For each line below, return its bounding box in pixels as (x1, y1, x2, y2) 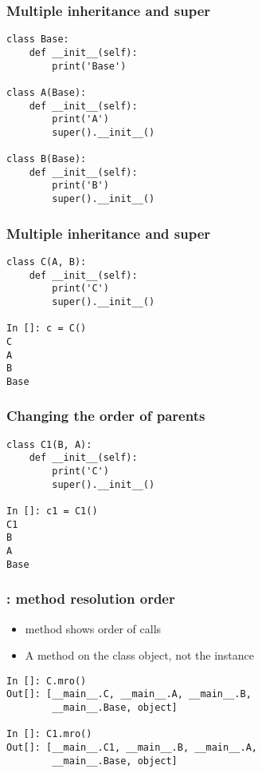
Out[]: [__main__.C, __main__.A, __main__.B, (6, 688, 252, 700)
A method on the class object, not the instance (25, 647, 255, 664)
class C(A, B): (6, 256, 87, 268)
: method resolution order (6, 589, 175, 608)
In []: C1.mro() (6, 728, 92, 740)
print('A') (52, 113, 109, 125)
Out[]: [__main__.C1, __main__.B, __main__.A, (6, 742, 257, 753)
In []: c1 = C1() (6, 505, 98, 517)
